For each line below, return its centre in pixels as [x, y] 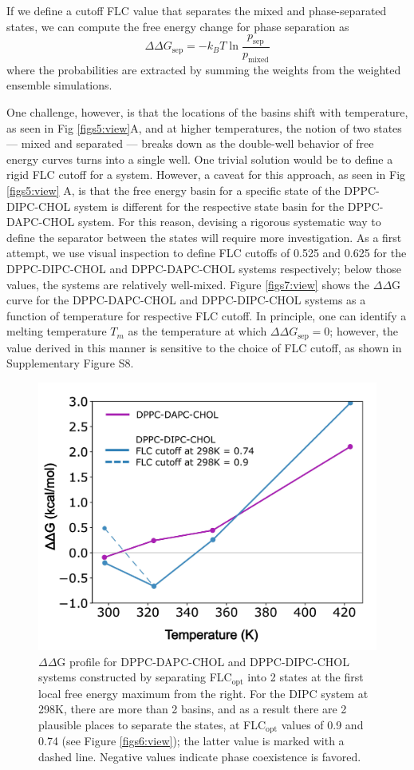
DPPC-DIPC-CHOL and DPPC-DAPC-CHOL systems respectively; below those [204, 268]
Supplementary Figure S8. [70, 363]
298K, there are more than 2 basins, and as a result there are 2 [193, 709]
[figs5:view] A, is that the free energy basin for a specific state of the [173, 190]
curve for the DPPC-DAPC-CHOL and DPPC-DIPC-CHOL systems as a [186, 300]
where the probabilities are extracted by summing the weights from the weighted [204, 69]
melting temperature [57, 331]
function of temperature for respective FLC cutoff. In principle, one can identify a [207, 315]
